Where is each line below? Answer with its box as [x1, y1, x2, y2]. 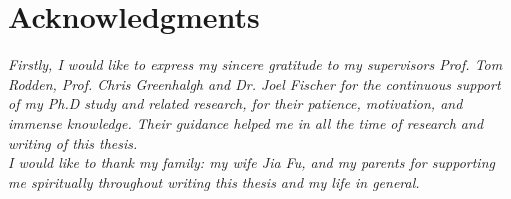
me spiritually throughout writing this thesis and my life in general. [8, 171, 420, 192]
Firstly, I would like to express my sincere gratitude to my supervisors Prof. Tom [8, 54, 503, 75]
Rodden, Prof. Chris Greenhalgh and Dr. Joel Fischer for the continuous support [8, 73, 501, 94]
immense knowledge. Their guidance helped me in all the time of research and [8, 112, 484, 133]
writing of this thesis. [8, 132, 138, 153]
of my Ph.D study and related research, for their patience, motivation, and [8, 93, 463, 114]
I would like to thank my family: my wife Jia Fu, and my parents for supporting [8, 152, 495, 173]
